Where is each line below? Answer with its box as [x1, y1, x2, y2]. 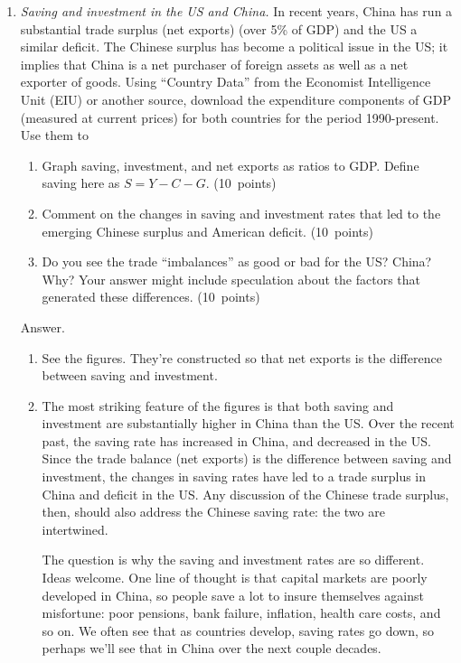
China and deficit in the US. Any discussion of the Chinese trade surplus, [42, 484, 449, 503]
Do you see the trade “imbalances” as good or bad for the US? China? [42, 252, 432, 271]
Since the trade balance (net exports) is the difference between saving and [42, 449, 452, 468]
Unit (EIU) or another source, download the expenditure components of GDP [20, 89, 452, 108]
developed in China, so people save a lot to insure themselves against [42, 585, 425, 604]
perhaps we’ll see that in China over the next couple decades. [42, 639, 381, 658]
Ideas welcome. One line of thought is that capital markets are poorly [42, 568, 428, 587]
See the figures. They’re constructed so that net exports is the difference [42, 348, 442, 367]
